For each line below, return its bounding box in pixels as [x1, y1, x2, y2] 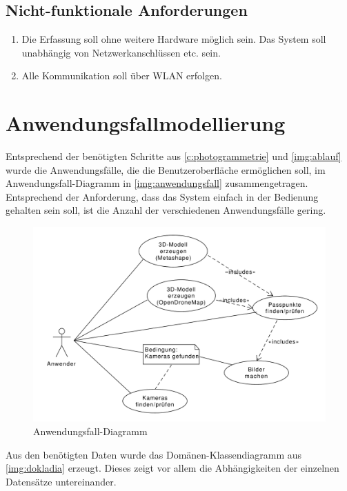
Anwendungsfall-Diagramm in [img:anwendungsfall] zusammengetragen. [6, 176, 308, 190]
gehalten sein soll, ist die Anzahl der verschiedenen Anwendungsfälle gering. [6, 203, 326, 217]
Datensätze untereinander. [6, 474, 117, 488]
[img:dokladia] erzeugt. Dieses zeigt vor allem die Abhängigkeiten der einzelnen [6, 461, 339, 475]
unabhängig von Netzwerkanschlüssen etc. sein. [21, 45, 221, 59]
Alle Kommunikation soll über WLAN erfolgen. [21, 68, 222, 83]
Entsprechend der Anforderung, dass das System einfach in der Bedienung [6, 189, 319, 203]
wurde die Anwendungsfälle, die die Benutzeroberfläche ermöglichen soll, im [6, 162, 326, 177]
